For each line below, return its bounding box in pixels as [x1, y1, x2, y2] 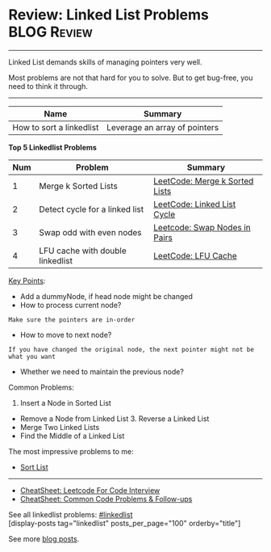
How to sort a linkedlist [12, 121, 99, 133]
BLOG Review [8, 23, 93, 41]
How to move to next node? [19, 330, 112, 339]
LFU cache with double [39, 245, 127, 256]
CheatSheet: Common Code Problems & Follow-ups [19, 494, 193, 504]
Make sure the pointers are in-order [8, 315, 135, 324]
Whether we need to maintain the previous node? [19, 366, 184, 377]
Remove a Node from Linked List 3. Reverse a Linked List [19, 414, 210, 423]
